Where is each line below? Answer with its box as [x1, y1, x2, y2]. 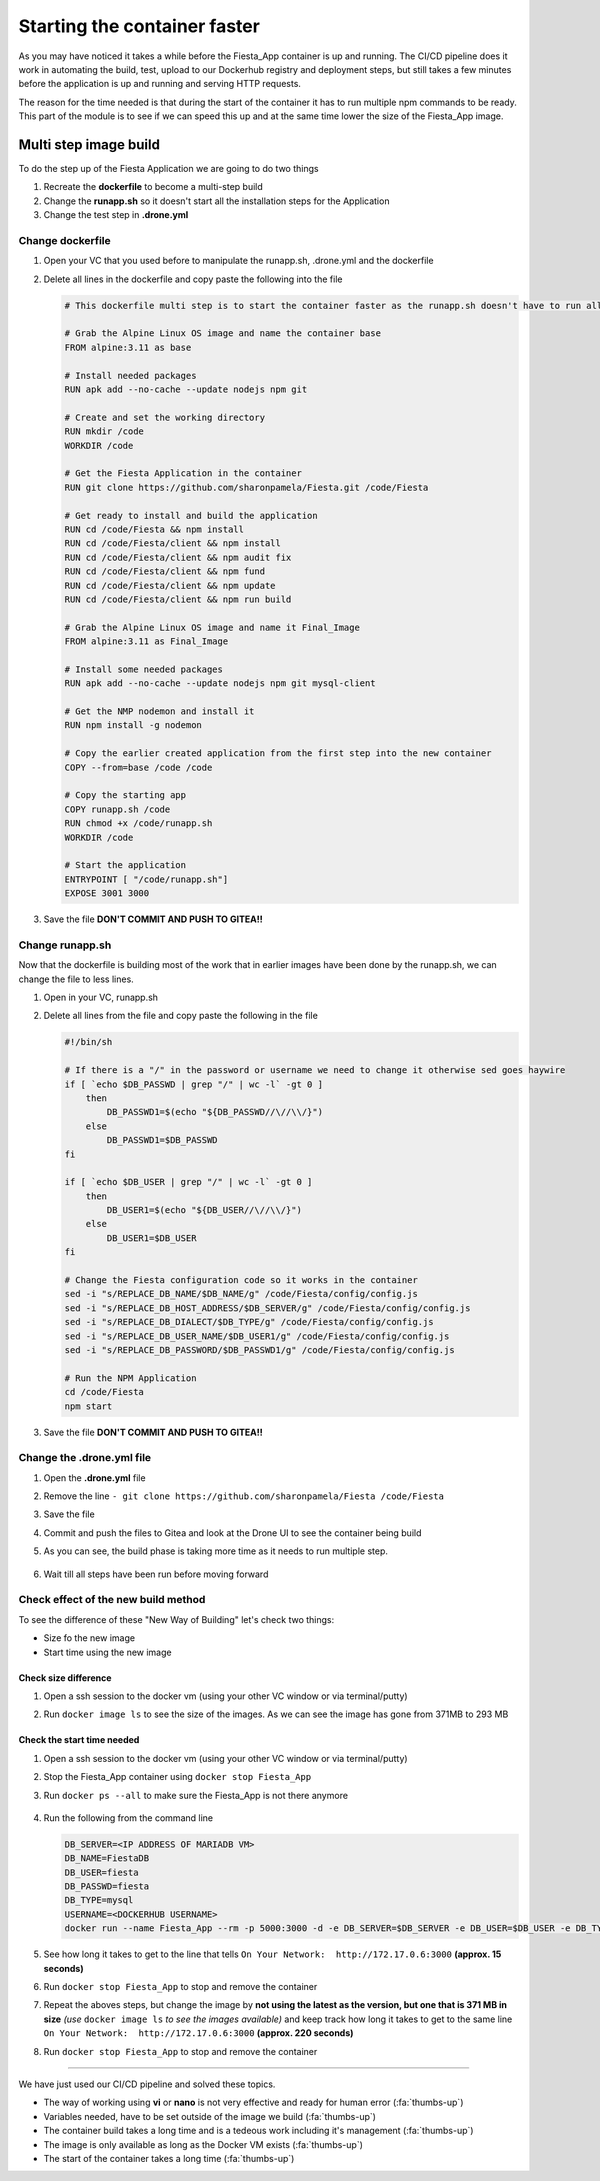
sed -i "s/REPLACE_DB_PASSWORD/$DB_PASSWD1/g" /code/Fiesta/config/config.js [64, 1344, 455, 1355]
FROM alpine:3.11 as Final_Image [64, 636, 229, 647]
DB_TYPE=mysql [64, 1895, 134, 1906]
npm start [64, 1400, 113, 1412]
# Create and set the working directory [64, 411, 265, 423]
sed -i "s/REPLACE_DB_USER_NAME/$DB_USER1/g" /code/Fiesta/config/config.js [64, 1330, 450, 1342]
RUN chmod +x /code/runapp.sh [64, 818, 213, 829]
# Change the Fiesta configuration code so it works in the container [64, 1275, 419, 1286]
